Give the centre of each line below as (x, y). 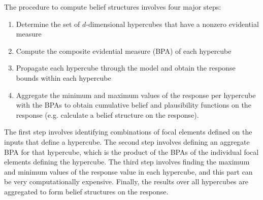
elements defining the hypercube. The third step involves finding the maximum (127, 162)
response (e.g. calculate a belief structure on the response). (107, 114)
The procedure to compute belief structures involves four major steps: (113, 7)
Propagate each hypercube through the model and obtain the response (126, 68)
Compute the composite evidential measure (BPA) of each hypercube (124, 51)
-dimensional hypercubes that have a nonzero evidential (172, 24)
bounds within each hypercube (63, 77)
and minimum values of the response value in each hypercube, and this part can (128, 171)
